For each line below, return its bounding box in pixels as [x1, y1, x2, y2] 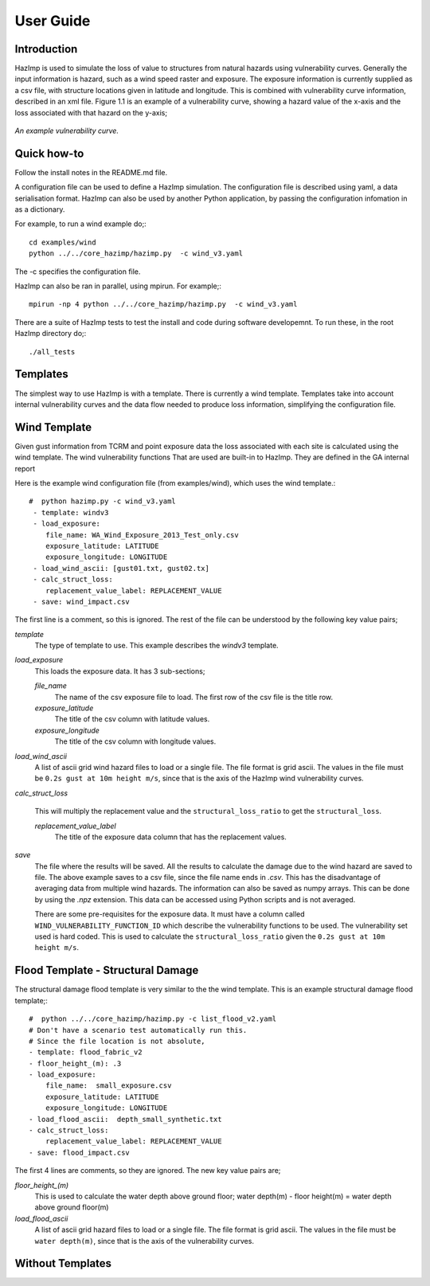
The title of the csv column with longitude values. [54, 737, 217, 746]
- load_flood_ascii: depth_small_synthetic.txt [29, 1115, 222, 1124]
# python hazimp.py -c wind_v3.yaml [29, 497, 177, 506]
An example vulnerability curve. [14, 126, 119, 135]
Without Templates [14, 1257, 111, 1270]
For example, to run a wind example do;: [14, 219, 147, 229]
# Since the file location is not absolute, [29, 1036, 206, 1046]
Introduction [14, 42, 78, 56]
